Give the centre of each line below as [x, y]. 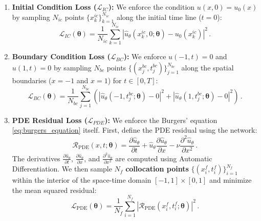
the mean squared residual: [54, 190]
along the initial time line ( [159, 17]
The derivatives [36, 158]
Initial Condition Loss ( [54, 7]
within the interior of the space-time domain [82, 180]
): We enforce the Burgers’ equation [161, 120]
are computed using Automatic [164, 158]
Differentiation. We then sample [62, 169]
